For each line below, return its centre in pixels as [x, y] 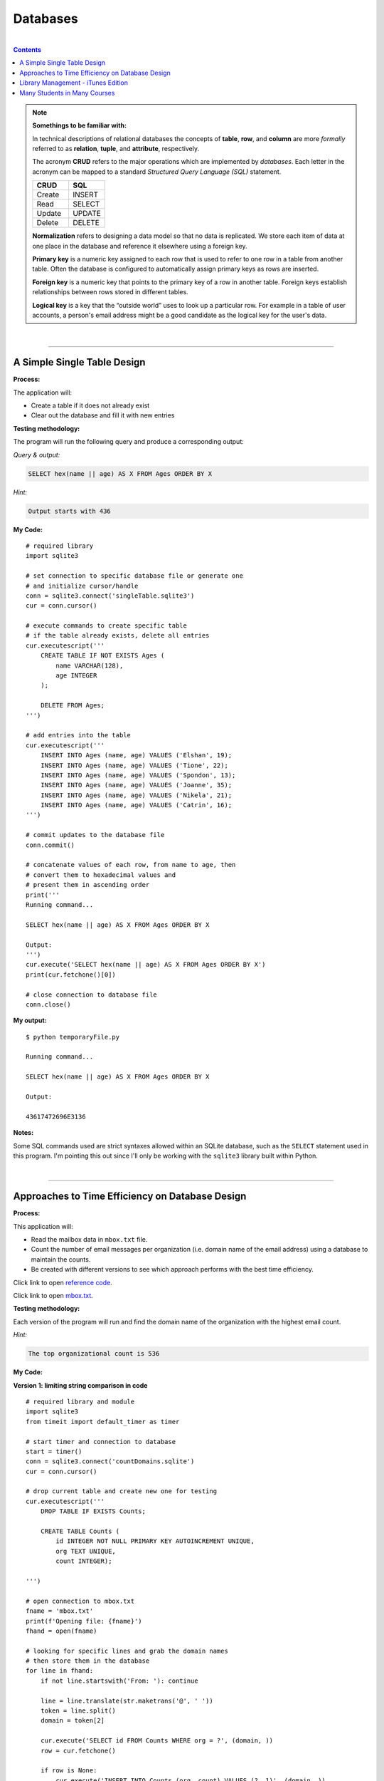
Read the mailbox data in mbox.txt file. [89, 1240]
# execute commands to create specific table [107, 626]
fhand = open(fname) [62, 1631]
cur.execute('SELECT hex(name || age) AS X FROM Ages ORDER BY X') [146, 965]
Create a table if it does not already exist [90, 405]
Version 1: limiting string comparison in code [80, 1385]
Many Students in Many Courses [67, 93]
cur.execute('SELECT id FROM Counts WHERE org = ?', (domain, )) [157, 1741]
